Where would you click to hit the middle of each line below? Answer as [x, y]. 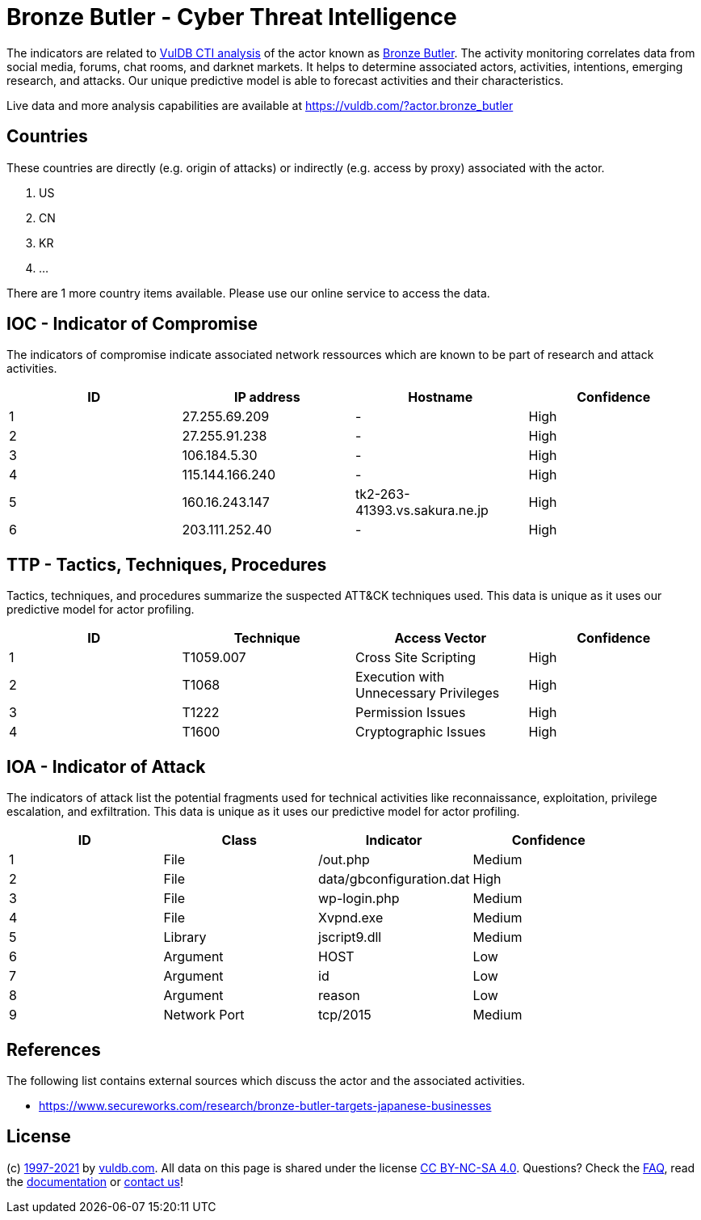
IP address [267, 397]
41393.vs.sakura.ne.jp [422, 511]
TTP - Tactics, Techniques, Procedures [167, 564]
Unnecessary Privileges [428, 693]
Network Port [204, 1015]
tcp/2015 [345, 1015]
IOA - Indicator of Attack [106, 766]
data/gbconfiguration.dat [394, 879]
